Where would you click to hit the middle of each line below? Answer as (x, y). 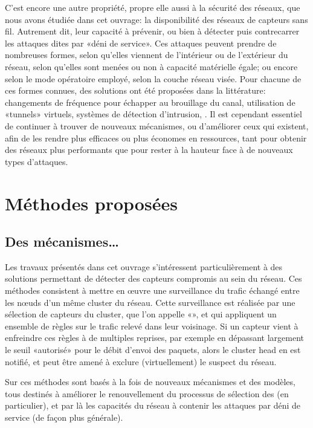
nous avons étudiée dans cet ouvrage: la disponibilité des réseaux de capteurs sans (156, 19)
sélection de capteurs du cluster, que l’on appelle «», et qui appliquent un (141, 314)
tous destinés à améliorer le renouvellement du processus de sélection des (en (147, 393)
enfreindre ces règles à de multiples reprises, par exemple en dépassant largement (155, 338)
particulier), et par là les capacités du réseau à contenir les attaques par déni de (153, 405)
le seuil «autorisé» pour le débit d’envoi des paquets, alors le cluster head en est (153, 350)
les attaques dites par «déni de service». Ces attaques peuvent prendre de (141, 43)
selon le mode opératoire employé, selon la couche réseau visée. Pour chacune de (153, 78)
